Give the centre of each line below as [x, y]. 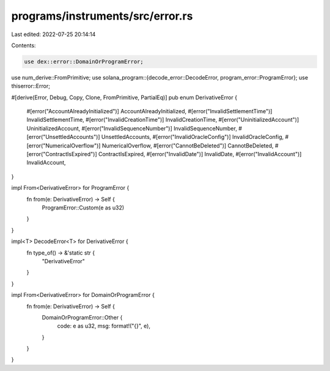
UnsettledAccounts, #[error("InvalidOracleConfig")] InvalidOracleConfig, [193, 137]
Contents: [24, 45]
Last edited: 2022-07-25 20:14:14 [53, 34]
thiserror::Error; [31, 86]
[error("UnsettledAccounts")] [63, 137]
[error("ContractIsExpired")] [62, 154]
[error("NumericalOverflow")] [64, 145]
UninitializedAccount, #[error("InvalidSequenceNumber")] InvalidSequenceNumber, [132, 128]
